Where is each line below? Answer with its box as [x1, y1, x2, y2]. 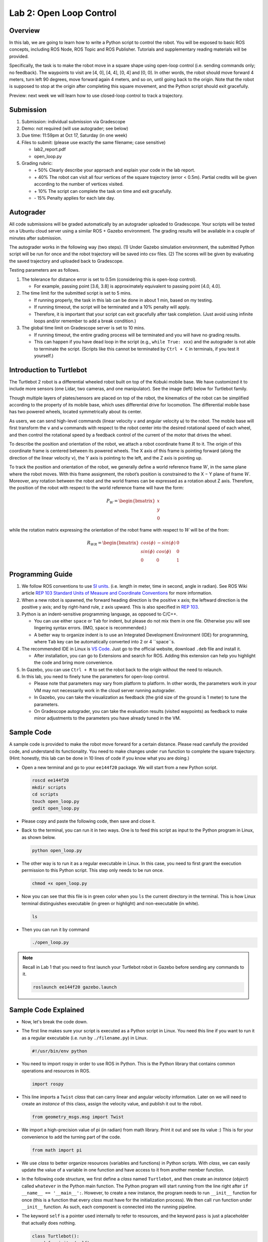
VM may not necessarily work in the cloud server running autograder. [34, 687, 176, 693]
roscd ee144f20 [32, 777, 69, 783]
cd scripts [32, 791, 59, 797]
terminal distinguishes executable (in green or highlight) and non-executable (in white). [21, 900, 200, 906]
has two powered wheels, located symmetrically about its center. [9, 409, 142, 415]
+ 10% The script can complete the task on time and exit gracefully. [34, 188, 172, 194]
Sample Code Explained [9, 1006, 84, 1014]
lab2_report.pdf [34, 147, 66, 153]
